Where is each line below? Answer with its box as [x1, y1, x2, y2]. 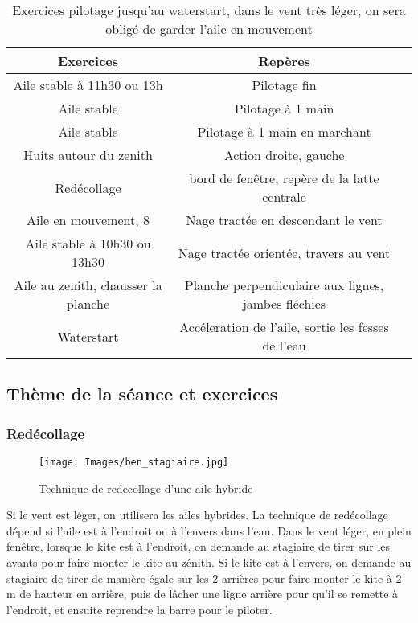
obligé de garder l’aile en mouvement [105, 19, 313, 38]
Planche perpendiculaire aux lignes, [184, 276, 384, 294]
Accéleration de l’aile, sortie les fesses [179, 318, 389, 336]
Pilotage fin [252, 76, 317, 94]
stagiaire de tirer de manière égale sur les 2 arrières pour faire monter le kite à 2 [6, 569, 402, 586]
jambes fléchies [242, 294, 326, 313]
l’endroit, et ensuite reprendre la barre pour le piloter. [6, 600, 273, 617]
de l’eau [262, 336, 306, 355]
